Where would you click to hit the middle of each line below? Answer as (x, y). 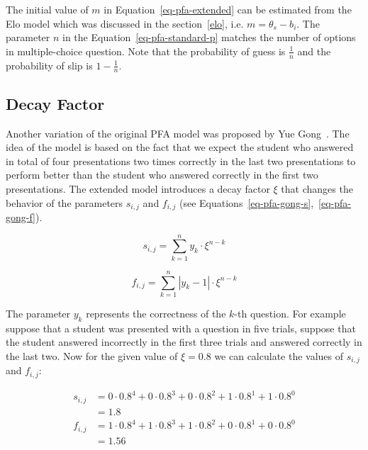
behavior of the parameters (65, 202)
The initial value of (47, 9)
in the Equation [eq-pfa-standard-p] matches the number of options (209, 37)
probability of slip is (49, 65)
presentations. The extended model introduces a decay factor (138, 189)
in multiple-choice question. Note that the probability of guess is (146, 51)
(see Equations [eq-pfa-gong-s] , (246, 202)
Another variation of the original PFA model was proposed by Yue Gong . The (178, 133)
